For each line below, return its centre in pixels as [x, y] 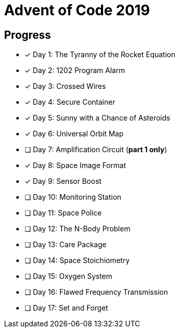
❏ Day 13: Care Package [66, 245]
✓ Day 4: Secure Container [70, 102]
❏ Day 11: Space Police [63, 213]
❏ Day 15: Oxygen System [69, 276]
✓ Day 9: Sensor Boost [63, 181]
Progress [28, 35]
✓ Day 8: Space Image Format [75, 165]
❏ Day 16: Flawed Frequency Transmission [96, 292]
